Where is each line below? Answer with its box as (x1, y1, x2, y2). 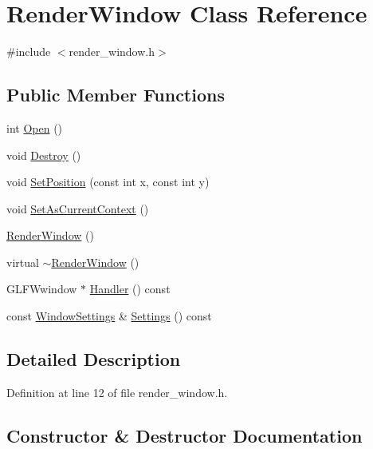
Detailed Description (6, 347, 181, 372)
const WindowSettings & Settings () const (6, 308, 212, 324)
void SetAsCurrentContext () (6, 200, 149, 217)
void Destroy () (6, 146, 81, 163)
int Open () (6, 119, 63, 136)
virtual (6, 253, 39, 270)
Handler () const (89, 280, 171, 297)
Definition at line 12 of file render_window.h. (6, 383, 228, 400)
